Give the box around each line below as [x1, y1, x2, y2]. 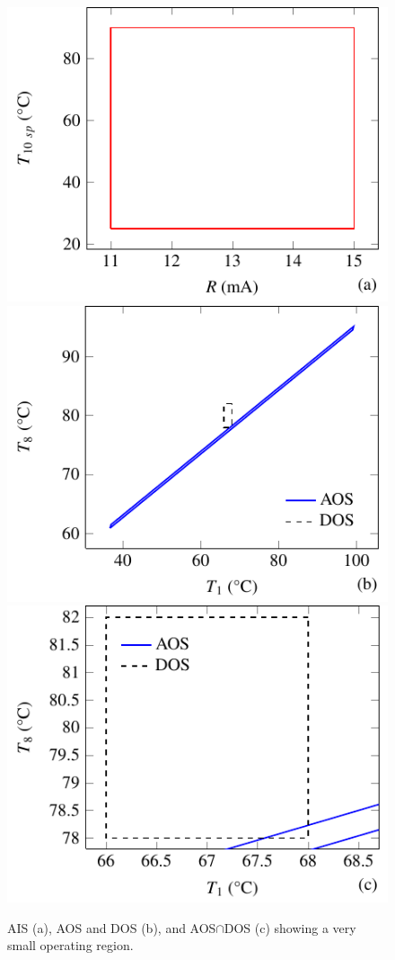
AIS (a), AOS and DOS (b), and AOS [7, 918, 216, 937]
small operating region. [7, 936, 134, 955]
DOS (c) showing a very [224, 918, 356, 937]
